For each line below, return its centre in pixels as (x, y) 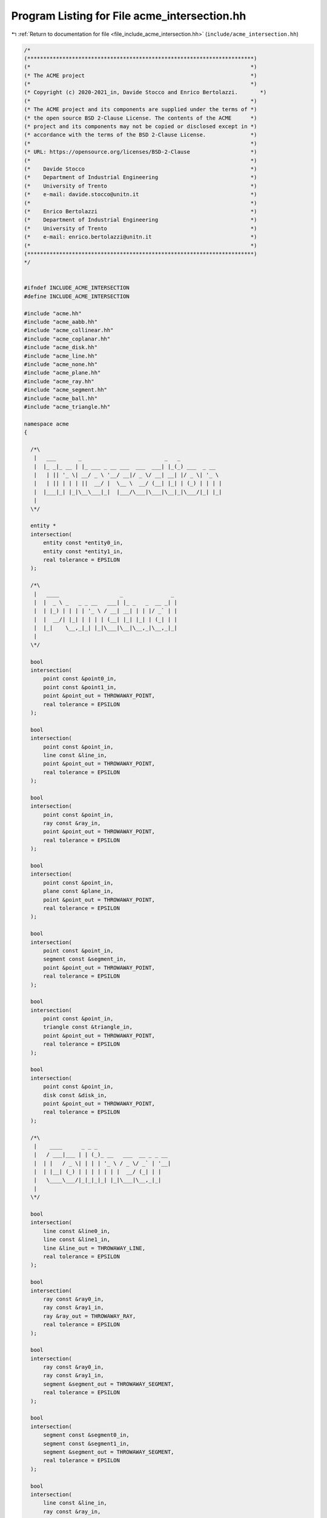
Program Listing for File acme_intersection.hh (129, 16)
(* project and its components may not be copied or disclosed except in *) (140, 127)
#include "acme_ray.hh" (59, 381)
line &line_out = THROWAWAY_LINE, (94, 1248)
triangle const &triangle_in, (88, 1027)
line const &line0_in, (77, 1231)
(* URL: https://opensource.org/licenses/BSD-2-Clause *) (140, 152)
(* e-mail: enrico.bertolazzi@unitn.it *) (140, 237)
